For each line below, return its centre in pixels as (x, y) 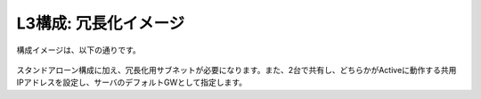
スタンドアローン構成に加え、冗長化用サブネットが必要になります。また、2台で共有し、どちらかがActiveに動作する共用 (236, 70)
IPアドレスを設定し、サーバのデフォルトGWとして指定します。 (131, 82)
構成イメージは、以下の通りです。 (79, 50)
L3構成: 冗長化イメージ (101, 23)
